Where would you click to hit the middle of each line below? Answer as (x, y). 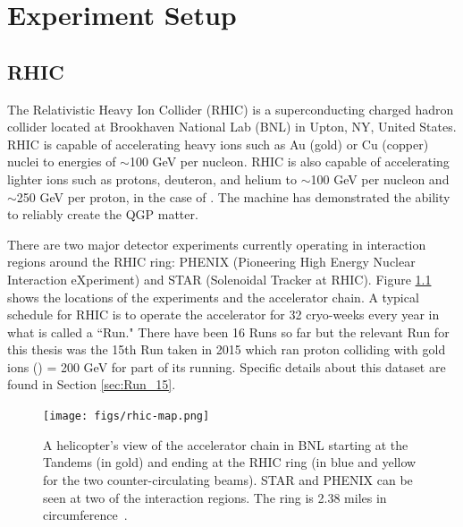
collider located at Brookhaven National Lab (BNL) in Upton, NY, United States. (232, 127)
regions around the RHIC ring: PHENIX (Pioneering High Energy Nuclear (211, 262)
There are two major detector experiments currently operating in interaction (217, 244)
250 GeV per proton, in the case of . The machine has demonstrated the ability (233, 196)
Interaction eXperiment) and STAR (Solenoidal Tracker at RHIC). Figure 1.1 (219, 279)
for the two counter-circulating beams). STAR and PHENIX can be (228, 479)
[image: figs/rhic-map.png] (126, 416)
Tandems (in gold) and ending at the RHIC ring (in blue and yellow (230, 462)
